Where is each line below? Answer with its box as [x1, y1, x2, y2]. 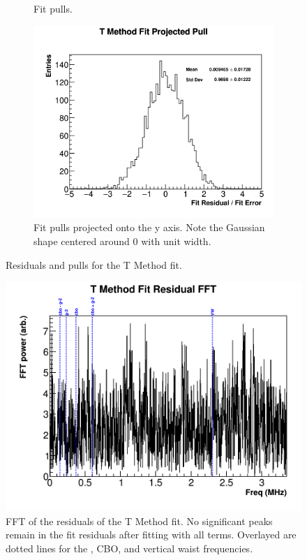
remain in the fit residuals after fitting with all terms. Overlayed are [6, 527, 297, 542]
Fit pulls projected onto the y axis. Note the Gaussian [33, 220, 265, 235]
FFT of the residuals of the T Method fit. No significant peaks [6, 513, 273, 528]
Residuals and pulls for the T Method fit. [6, 257, 182, 272]
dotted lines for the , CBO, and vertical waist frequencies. [6, 540, 253, 555]
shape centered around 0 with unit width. [33, 233, 211, 248]
